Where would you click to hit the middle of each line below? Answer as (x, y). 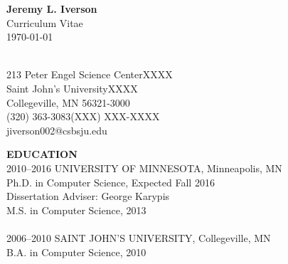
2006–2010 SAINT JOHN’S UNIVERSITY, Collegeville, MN (139, 237)
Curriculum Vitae (45, 22)
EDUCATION (42, 154)
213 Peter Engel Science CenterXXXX (90, 74)
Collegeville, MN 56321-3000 (68, 102)
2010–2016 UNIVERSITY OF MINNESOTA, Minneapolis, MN (144, 168)
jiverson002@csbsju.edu (57, 130)
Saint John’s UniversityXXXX (72, 88)
